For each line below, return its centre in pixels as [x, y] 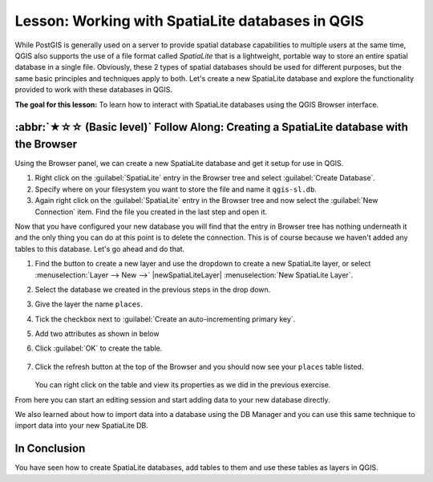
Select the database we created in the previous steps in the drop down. [153, 290]
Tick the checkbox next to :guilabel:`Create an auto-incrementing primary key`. [165, 319]
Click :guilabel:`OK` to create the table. [99, 348]
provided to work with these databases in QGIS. [93, 90]
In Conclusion [50, 449]
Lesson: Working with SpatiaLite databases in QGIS [189, 21]
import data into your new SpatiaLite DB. [81, 426]
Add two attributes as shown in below [97, 334]
